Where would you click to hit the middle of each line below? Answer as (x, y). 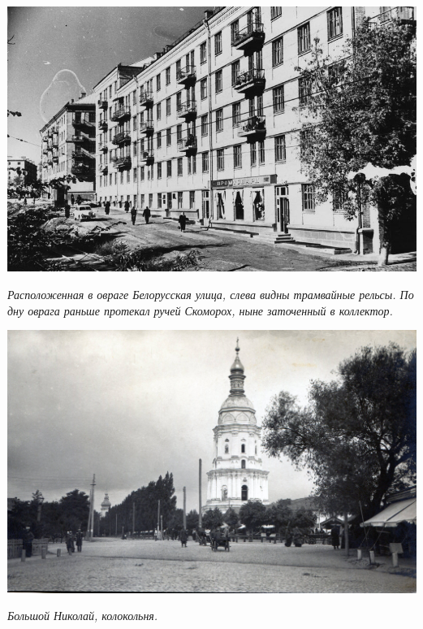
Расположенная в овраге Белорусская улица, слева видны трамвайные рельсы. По (211, 294)
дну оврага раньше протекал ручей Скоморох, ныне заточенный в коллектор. (200, 310)
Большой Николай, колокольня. (83, 616)
